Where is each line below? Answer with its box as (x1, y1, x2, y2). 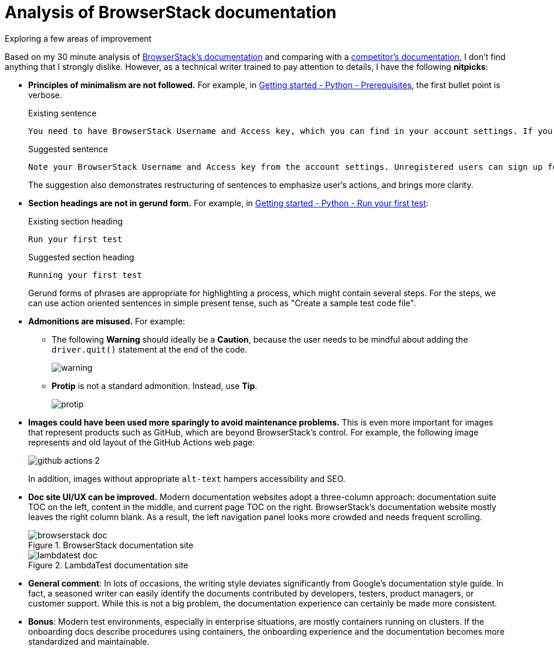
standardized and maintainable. (28, 636, 150, 646)
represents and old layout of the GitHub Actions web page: (28, 437, 255, 447)
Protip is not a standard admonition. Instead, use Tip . (52, 380, 258, 391)
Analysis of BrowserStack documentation (5, 2, 337, 22)
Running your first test (28, 270, 142, 280)
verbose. (28, 89, 62, 100)
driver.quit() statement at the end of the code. (52, 344, 248, 354)
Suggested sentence (28, 143, 108, 154)
